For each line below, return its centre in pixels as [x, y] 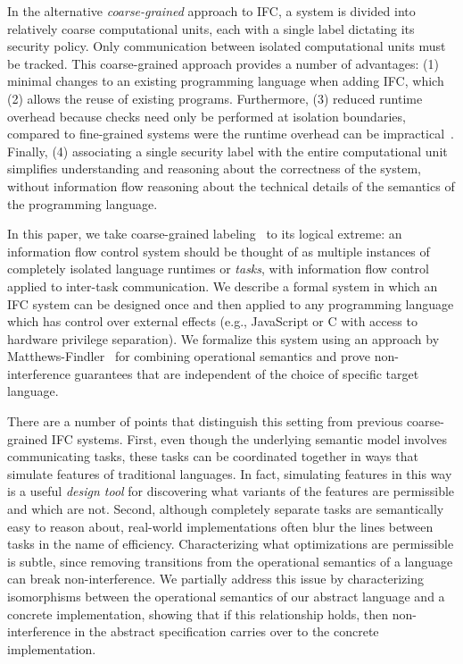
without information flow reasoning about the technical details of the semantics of [231, 185]
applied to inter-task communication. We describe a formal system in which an [223, 286]
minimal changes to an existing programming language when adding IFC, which [226, 81]
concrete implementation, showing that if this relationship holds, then [198, 614]
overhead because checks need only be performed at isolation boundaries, [207, 116]
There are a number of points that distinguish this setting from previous [205, 421]
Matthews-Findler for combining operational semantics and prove [189, 356]
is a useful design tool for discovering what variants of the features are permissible [231, 491]
